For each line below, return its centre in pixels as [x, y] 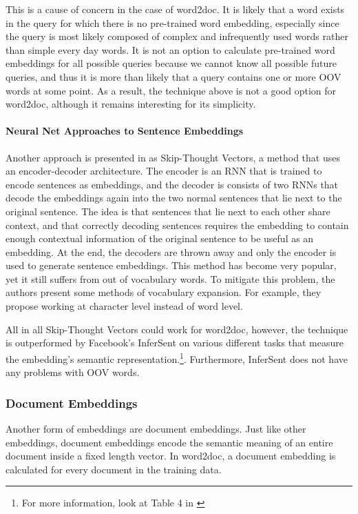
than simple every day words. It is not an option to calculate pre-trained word [170, 49]
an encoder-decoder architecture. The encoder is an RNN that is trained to [164, 171]
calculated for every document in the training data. [114, 469]
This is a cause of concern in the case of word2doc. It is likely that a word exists [175, 9]
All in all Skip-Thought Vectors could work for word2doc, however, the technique [177, 329]
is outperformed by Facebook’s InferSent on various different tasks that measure [175, 343]
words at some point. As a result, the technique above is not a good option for [171, 90]
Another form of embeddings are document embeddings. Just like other [156, 428]
